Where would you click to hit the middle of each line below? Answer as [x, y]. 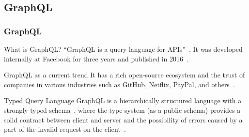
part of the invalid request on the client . [65, 129]
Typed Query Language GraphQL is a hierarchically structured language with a [123, 100]
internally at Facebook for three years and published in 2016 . [96, 58]
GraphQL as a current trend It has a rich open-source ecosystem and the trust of [124, 75]
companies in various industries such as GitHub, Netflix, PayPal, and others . [119, 84]
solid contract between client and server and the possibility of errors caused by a [123, 119]
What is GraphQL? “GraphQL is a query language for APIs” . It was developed [123, 49]
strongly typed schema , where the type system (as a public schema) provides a [122, 110]
